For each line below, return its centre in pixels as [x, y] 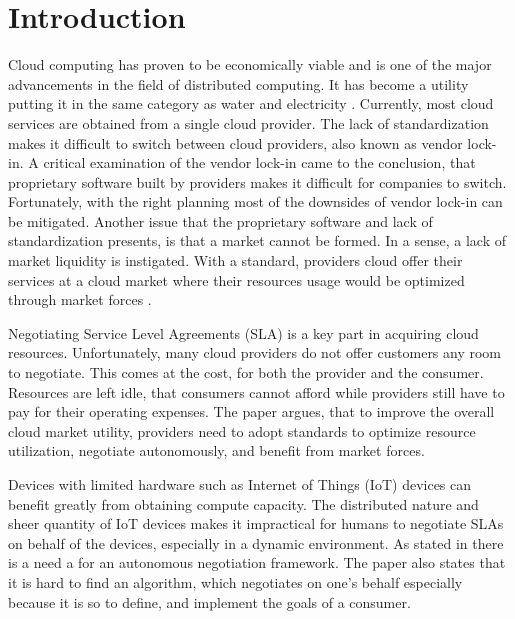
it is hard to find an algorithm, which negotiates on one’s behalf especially [235, 581]
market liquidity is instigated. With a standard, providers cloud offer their [235, 260]
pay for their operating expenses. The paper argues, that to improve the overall [251, 411]
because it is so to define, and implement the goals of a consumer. [209, 601]
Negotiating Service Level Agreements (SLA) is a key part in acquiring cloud [243, 332]
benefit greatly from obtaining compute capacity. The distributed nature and [243, 503]
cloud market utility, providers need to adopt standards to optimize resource [242, 430]
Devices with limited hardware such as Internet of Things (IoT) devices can [240, 484]
